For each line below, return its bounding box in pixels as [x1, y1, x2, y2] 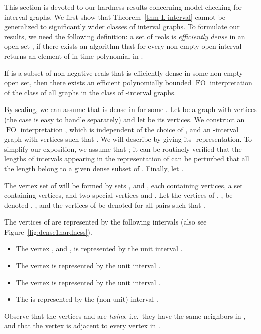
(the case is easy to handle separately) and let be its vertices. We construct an [4, 114, 245, 124]
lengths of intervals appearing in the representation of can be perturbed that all [4, 153, 249, 164]
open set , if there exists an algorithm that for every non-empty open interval [4, 41, 242, 51]
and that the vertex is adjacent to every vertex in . [4, 320, 160, 331]
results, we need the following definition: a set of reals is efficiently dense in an [4, 31, 245, 41]
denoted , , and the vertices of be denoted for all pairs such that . [4, 199, 205, 210]
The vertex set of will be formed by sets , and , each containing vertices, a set [4, 180, 243, 190]
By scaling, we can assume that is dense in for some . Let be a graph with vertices [4, 104, 257, 115]
